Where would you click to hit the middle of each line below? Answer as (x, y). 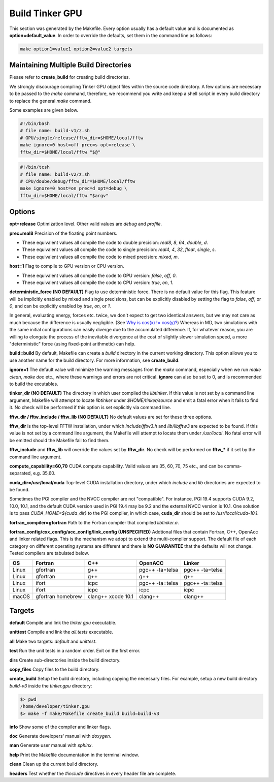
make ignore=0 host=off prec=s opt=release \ (78, 145)
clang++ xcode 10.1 (111, 596)
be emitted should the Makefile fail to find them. (59, 440)
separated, (21, 473)
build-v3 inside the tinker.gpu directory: (51, 685)
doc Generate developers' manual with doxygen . (60, 736)
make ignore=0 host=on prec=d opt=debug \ (74, 189)
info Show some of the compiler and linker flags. (60, 727)
